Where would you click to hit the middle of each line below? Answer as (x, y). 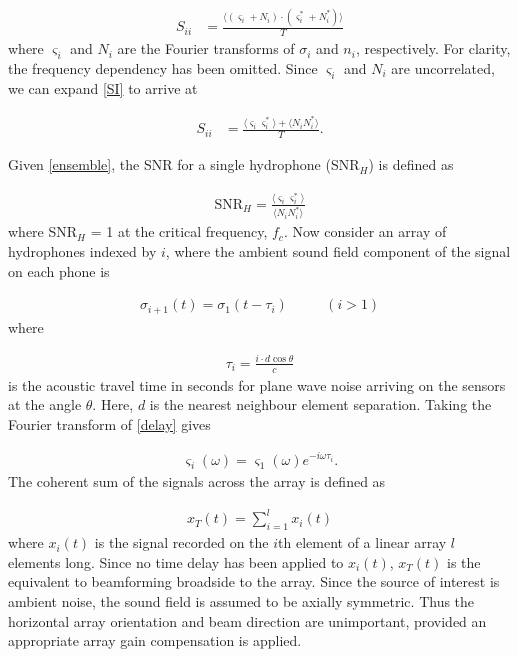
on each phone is (59, 270)
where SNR (43, 231)
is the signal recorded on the (181, 542)
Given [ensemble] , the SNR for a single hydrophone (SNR (184, 164)
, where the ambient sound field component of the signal (338, 251)
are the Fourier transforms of (206, 48)
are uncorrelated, (443, 67)
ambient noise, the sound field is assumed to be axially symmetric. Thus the (241, 601)
